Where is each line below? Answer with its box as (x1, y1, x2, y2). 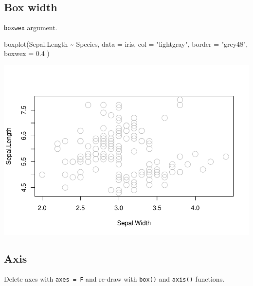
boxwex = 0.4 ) (4, 48, 50, 58)
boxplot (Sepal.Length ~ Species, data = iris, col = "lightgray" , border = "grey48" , (4, 38, 248, 49)
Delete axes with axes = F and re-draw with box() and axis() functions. (4, 273, 225, 284)
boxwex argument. (4, 22, 57, 33)
